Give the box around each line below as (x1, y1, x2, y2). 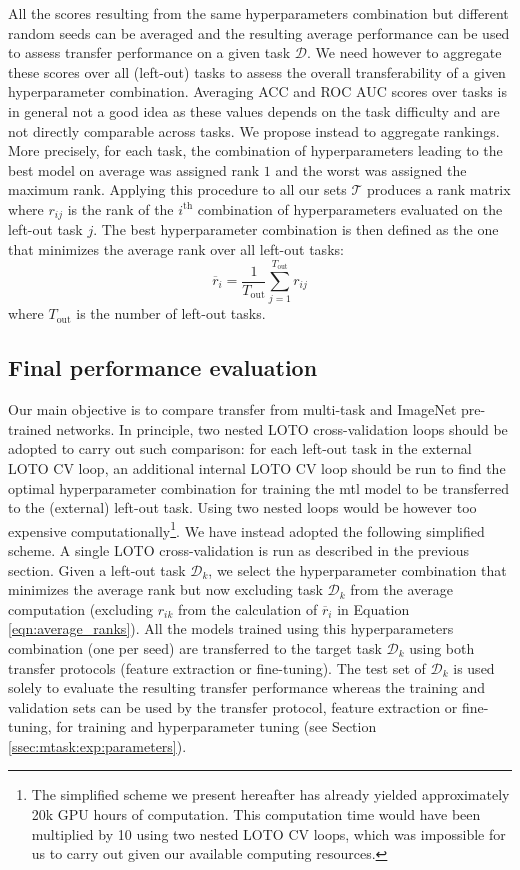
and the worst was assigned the (275, 159, 467, 180)
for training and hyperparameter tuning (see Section (56, 716, 377, 737)
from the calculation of (178, 598, 318, 619)
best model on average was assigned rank (8, 159, 260, 180)
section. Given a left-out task (8, 559, 186, 580)
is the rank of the (67, 198, 174, 219)
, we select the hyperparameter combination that (208, 559, 507, 580)
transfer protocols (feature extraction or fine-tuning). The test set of (8, 657, 426, 678)
